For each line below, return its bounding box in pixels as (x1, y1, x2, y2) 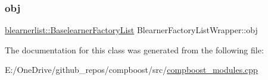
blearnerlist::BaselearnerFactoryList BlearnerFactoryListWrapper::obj (5, 24, 258, 36)
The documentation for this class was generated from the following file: (5, 43, 264, 56)
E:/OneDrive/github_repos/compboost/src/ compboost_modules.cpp (5, 63, 258, 76)
